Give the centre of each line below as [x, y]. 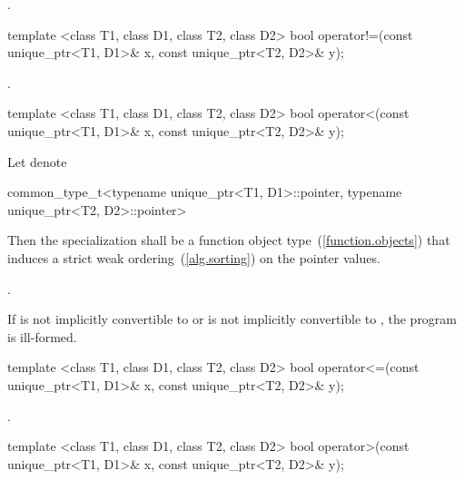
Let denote [37, 161]
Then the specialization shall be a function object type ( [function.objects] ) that [229, 240]
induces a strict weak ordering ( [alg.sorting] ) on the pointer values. [194, 257]
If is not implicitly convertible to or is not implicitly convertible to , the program [232, 319]
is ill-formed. [42, 336]
